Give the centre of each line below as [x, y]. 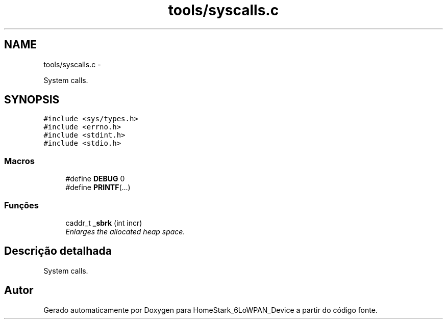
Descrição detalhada [58, 251]
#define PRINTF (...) [98, 187]
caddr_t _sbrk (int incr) [104, 223]
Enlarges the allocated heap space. [125, 231]
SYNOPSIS [32, 100]
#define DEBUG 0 [95, 179]
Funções [21, 205]
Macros [19, 161]
